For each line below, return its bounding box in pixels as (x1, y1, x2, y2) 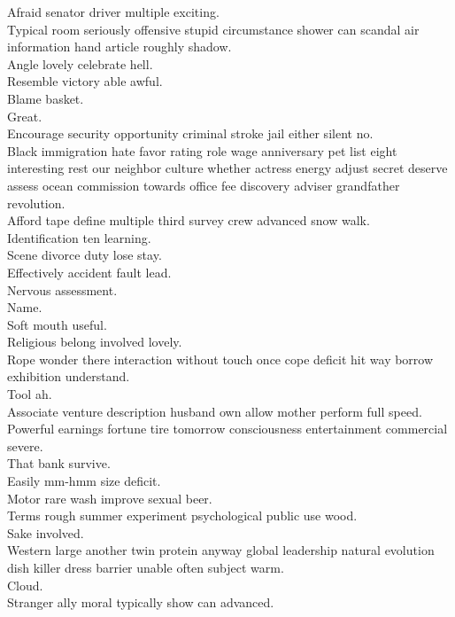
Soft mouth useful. (7, 315, 107, 333)
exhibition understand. (7, 367, 130, 386)
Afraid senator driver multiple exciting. (7, 3, 220, 20)
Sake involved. (7, 523, 84, 542)
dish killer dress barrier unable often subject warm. (7, 558, 284, 576)
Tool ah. (7, 385, 52, 403)
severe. (7, 436, 43, 455)
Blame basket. (7, 89, 84, 107)
